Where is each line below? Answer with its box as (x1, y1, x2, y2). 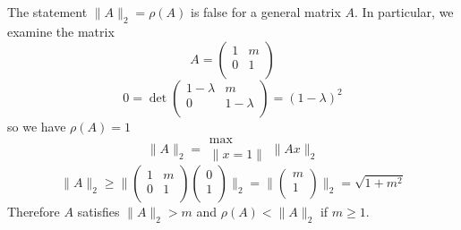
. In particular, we (354, 3, 454, 21)
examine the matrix (7, 22, 115, 41)
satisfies (77, 202, 120, 221)
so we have (7, 116, 66, 135)
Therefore (7, 202, 60, 221)
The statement (7, 3, 88, 21)
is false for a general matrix (191, 3, 341, 21)
